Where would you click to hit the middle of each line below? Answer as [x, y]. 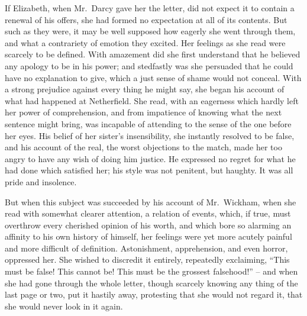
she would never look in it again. [64, 306]
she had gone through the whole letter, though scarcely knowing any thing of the [151, 283]
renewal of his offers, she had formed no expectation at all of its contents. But [146, 19]
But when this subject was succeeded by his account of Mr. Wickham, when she [151, 201]
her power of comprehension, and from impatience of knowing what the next [143, 112]
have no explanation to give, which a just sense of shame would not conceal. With [153, 77]
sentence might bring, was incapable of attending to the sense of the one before [148, 123]
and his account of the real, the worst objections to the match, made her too [143, 147]
